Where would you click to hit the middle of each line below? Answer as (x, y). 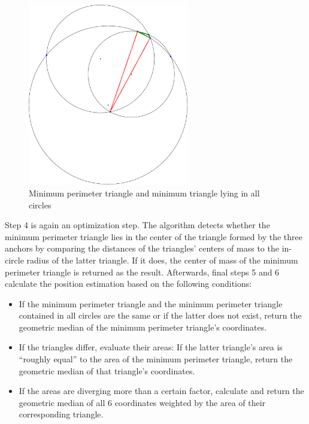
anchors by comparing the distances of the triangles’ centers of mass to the (142, 248)
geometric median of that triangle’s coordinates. (107, 370)
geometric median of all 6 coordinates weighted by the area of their (142, 402)
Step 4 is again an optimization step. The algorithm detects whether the (137, 225)
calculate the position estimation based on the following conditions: (128, 284)
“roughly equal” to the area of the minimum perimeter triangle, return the (156, 359)
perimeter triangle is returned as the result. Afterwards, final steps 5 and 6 (142, 272)
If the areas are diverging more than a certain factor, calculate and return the (161, 391)
